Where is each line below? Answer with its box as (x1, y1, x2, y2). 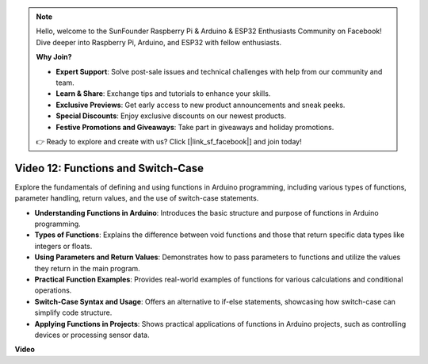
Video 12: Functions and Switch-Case (14, 161, 204, 174)
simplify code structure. (34, 308, 113, 317)
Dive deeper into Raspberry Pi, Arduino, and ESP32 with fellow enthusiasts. (36, 37, 282, 47)
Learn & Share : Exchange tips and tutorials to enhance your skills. (55, 89, 271, 98)
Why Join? (36, 52, 72, 62)
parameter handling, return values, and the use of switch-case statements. (14, 193, 259, 203)
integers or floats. (34, 241, 93, 251)
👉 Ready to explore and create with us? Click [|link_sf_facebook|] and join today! (36, 136, 302, 146)
